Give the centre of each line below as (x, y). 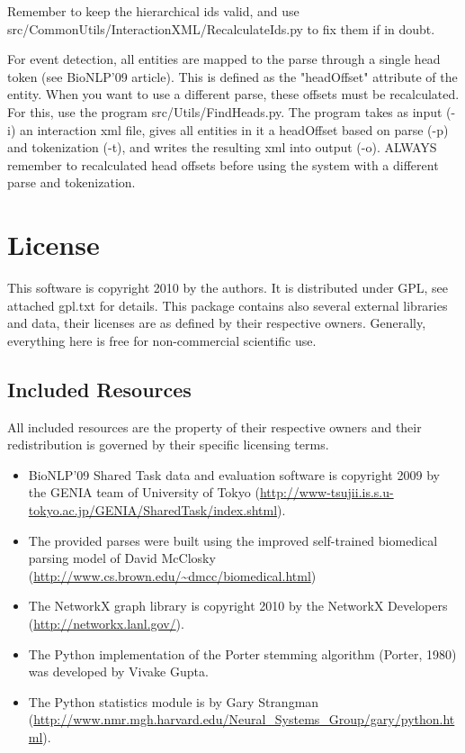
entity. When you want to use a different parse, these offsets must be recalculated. (233, 94)
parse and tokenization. (72, 182)
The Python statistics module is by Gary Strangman (174, 701)
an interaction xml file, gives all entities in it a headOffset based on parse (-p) (234, 129)
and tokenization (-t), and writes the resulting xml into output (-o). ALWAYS (222, 147)
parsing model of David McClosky (122, 558)
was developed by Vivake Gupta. (118, 671)
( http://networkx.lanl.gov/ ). (106, 623)
